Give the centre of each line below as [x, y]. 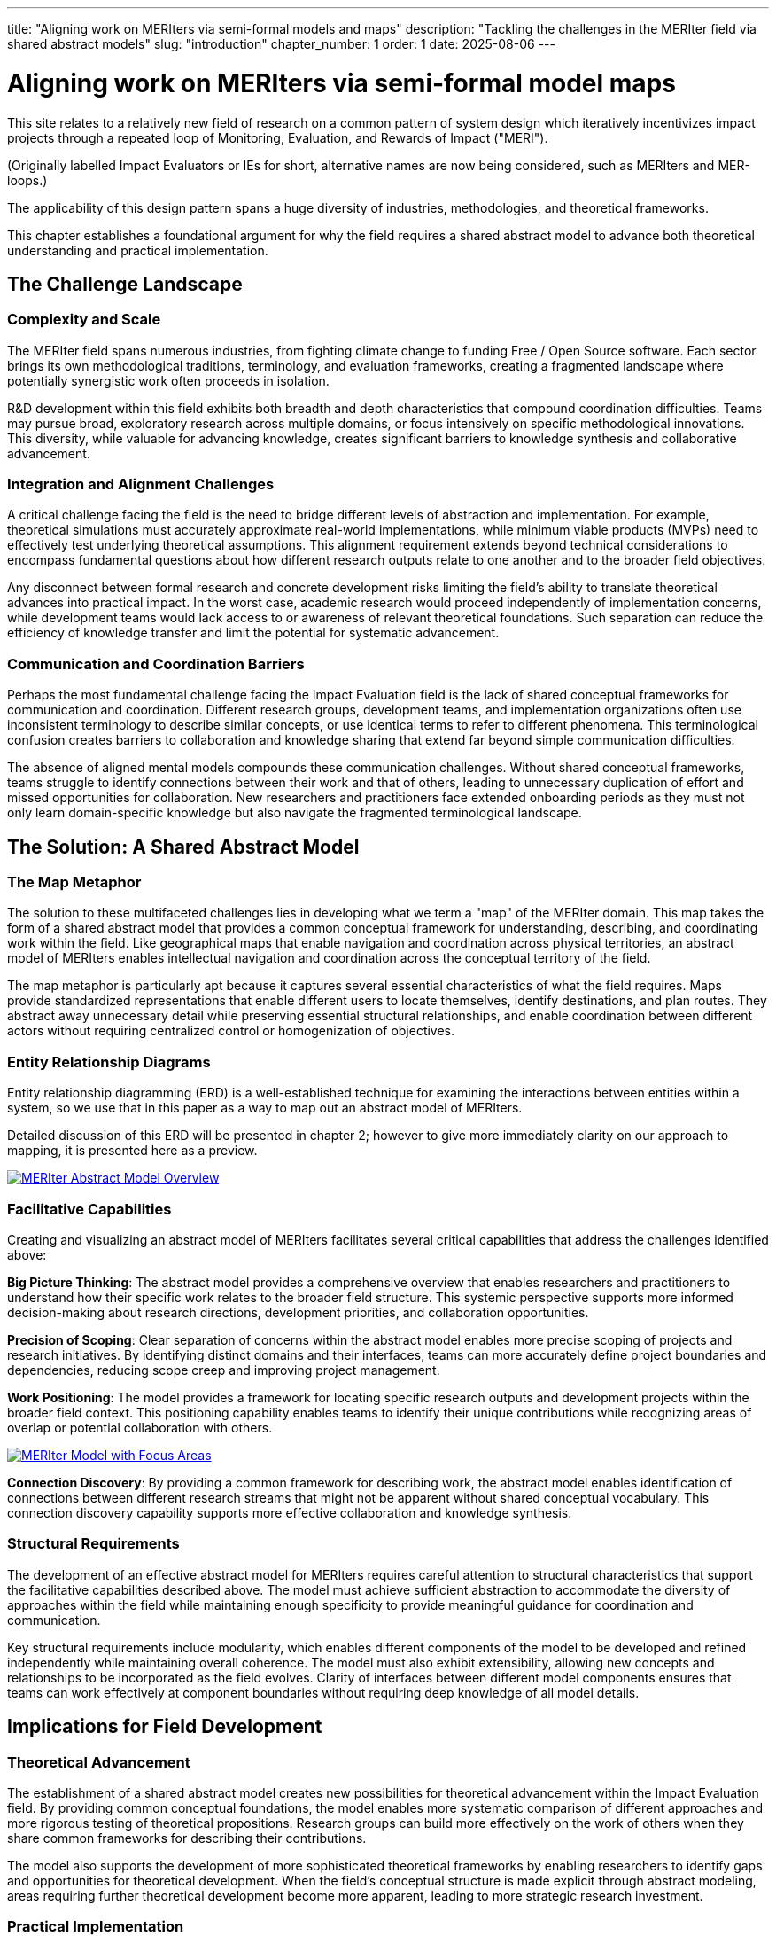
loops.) [27, 180]
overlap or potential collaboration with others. [140, 1427]
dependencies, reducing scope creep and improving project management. [224, 1370]
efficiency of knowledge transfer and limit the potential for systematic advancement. [253, 633]
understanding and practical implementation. [138, 250]
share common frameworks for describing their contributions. [187, 1838]
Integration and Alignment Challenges [141, 484]
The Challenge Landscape [125, 284]
